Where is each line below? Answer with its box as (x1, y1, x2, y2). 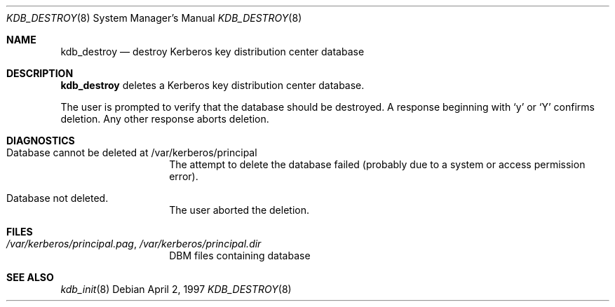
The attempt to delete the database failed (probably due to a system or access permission (169, 158, 586, 170)
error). (169, 170, 198, 182)
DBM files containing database (169, 250, 311, 261)
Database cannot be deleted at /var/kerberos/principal (6, 146, 257, 158)
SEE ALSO (6, 271, 54, 283)
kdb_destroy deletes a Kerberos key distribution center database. (60, 79, 365, 91)
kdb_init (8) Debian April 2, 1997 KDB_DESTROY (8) (60, 283, 292, 295)
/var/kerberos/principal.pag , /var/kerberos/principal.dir (6, 238, 262, 250)
